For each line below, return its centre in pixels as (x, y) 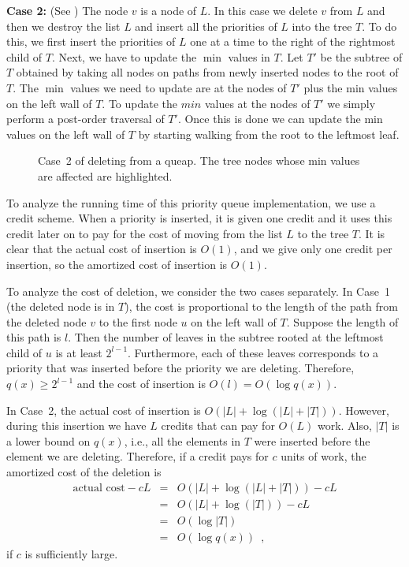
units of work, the (323, 456)
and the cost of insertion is (141, 384)
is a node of (169, 10)
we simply (351, 103)
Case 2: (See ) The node (67, 10)
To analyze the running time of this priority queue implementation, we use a (191, 202)
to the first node (138, 321)
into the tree (322, 26)
